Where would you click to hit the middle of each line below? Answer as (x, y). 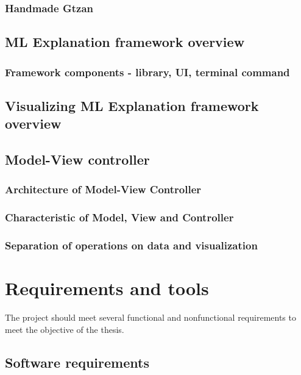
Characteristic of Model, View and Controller (119, 217)
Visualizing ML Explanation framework (132, 105)
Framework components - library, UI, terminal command (147, 72)
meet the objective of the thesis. (65, 329)
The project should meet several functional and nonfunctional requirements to (150, 317)
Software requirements (77, 362)
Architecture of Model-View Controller (103, 189)
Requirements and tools (107, 288)
